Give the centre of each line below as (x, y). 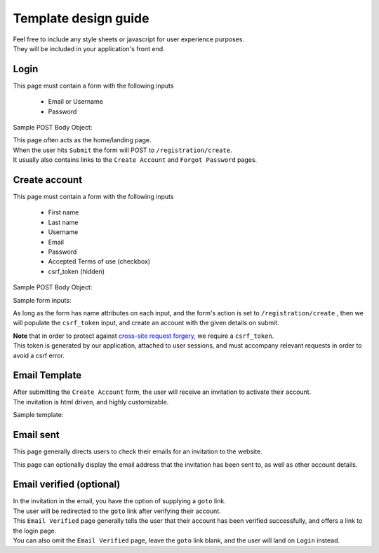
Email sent (36, 435)
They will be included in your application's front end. (89, 48)
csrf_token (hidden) (77, 271)
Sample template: (38, 415)
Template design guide (81, 18)
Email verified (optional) (67, 485)
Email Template (47, 375)
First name (64, 212)
